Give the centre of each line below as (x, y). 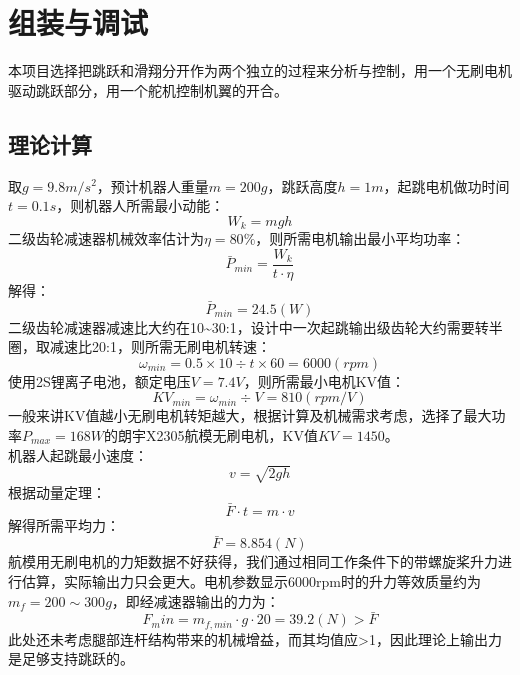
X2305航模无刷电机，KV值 (232, 435)
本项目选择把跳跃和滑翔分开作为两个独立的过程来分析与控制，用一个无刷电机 (260, 70)
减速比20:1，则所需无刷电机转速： (160, 346)
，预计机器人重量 (152, 185)
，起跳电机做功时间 (446, 185)
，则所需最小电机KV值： (324, 380)
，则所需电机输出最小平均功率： (360, 238)
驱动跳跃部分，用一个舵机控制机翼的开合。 (148, 89)
